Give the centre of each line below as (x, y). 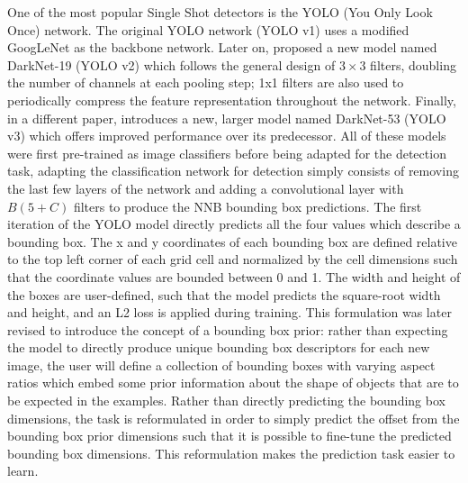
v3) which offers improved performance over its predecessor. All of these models (227, 136)
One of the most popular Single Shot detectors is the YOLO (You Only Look (220, 12)
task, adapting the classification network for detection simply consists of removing (233, 171)
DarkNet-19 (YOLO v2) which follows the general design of (171, 64)
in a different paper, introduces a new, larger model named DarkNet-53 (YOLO (227, 118)
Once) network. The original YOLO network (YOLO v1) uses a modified (208, 29)
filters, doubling (413, 64)
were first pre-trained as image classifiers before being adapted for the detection (227, 153)
